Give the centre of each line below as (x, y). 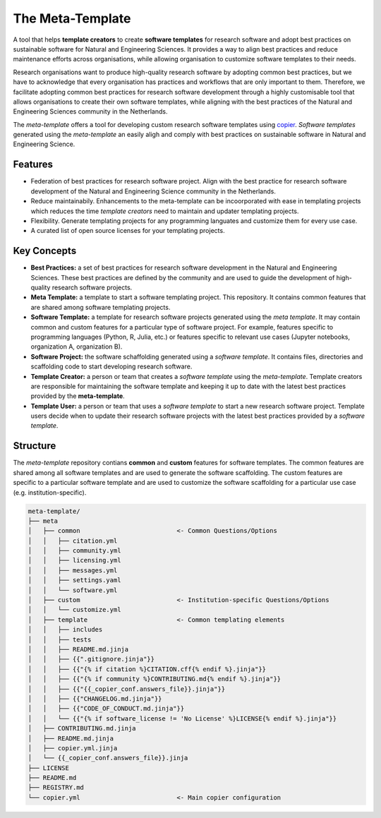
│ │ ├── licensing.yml (74, 560)
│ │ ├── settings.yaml (74, 580)
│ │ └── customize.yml (74, 610)
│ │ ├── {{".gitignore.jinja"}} (91, 659)
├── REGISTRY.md (56, 788)
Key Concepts (45, 251)
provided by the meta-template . (78, 396)
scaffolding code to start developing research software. (111, 366)
